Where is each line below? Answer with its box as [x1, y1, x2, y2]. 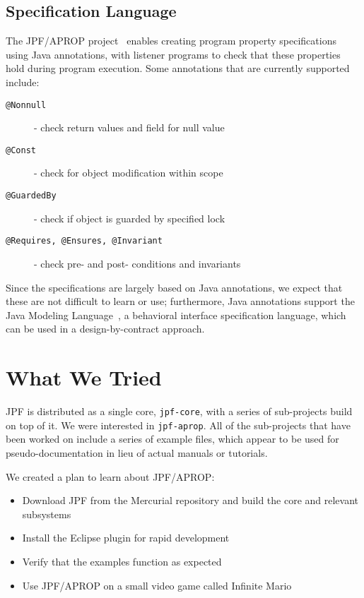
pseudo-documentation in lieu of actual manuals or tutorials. [6, 445, 268, 460]
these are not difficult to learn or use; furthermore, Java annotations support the [6, 294, 355, 309]
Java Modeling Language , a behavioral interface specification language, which [6, 307, 346, 322]
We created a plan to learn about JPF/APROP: [6, 469, 215, 484]
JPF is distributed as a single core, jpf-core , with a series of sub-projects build [6, 404, 353, 419]
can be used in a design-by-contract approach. [6, 321, 205, 336]
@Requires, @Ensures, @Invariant [6, 236, 163, 246]
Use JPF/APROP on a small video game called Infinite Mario [22, 578, 292, 592]
